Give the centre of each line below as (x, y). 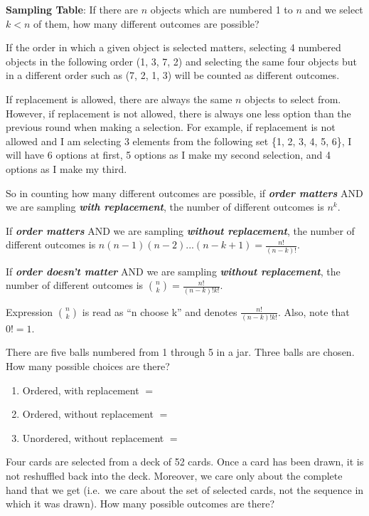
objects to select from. (293, 99)
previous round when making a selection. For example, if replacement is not (171, 127)
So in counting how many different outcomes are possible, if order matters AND (184, 193)
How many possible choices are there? (88, 366)
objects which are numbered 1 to (221, 9)
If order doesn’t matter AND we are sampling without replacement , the (173, 271)
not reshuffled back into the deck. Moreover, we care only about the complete (174, 475)
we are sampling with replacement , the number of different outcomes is (165, 207)
